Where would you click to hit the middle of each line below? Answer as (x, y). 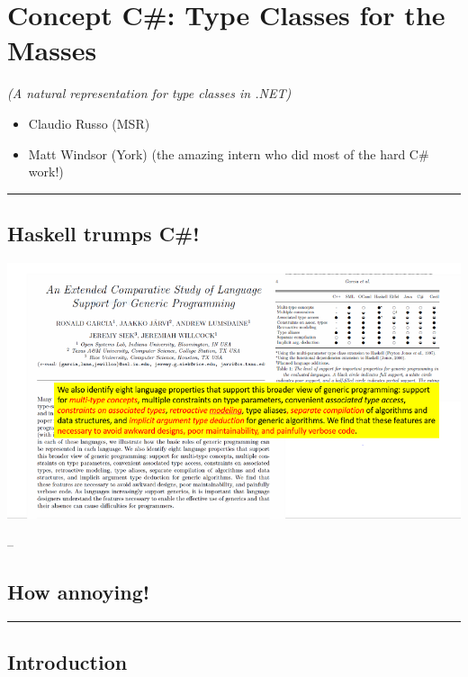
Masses (52, 50)
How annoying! (79, 592)
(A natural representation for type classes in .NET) (149, 93)
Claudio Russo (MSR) (89, 123)
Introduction (67, 661)
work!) (46, 172)
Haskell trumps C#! (103, 234)
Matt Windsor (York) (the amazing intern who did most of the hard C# (229, 153)
